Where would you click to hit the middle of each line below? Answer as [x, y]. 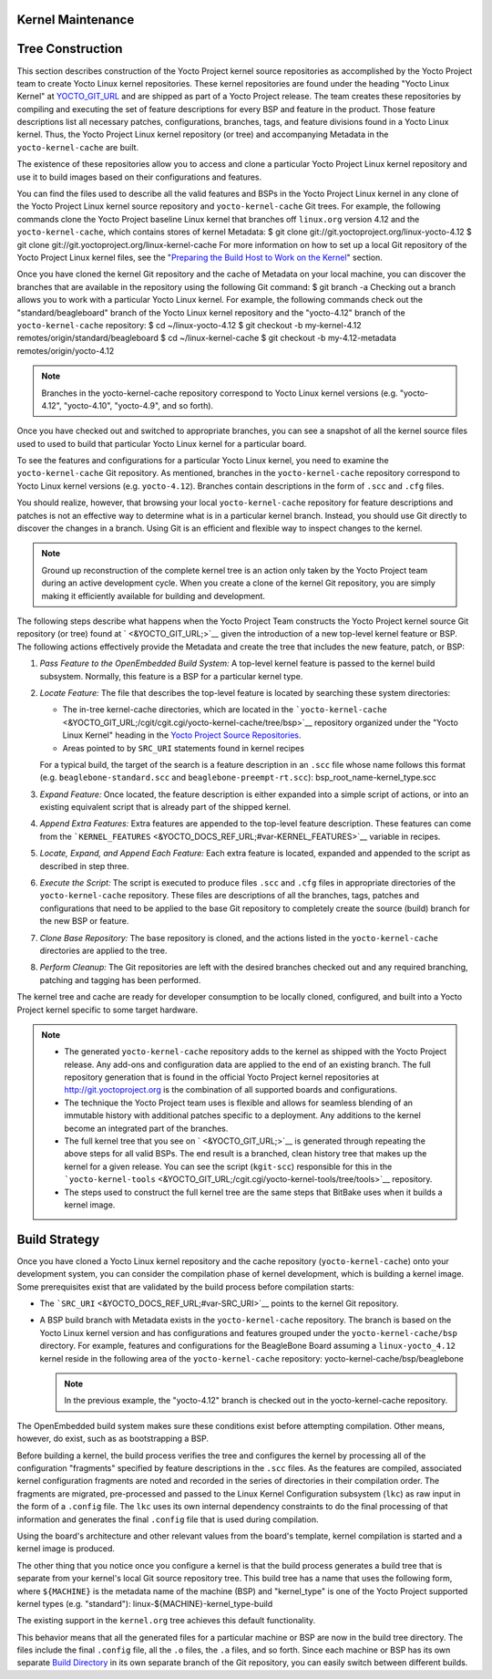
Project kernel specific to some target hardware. [108, 1010]
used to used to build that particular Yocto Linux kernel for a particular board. [162, 443]
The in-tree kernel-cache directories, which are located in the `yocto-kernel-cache [225, 710]
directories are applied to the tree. [103, 950]
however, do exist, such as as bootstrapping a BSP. [113, 1439]
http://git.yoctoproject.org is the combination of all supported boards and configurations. [231, 1090]
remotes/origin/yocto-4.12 [66, 350]
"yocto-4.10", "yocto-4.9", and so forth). [138, 405]
